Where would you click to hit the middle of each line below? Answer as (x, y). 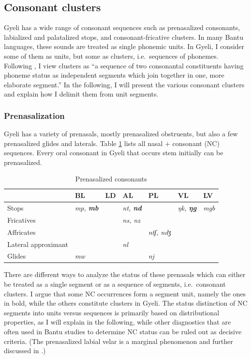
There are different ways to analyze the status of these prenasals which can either (125, 274)
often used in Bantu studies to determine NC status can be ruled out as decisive (123, 332)
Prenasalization (34, 115)
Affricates (22, 232)
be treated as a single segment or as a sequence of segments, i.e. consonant (115, 284)
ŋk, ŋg (187, 207)
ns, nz (132, 220)
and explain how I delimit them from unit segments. (81, 94)
